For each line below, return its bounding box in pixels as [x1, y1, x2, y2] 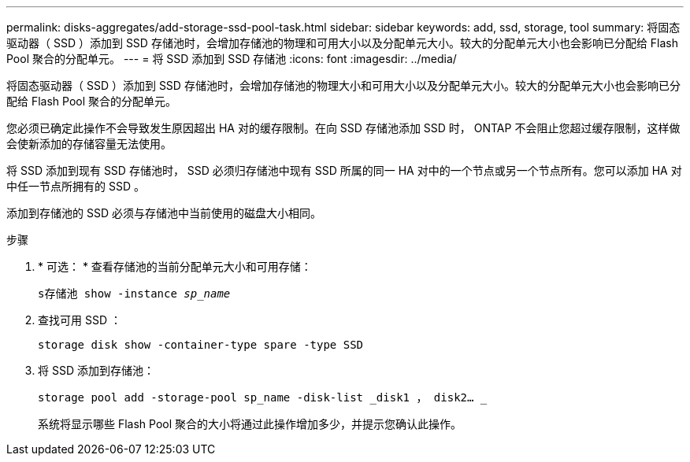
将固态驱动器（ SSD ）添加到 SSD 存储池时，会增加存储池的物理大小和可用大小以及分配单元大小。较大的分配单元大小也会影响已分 [6, 79, 681, 92]
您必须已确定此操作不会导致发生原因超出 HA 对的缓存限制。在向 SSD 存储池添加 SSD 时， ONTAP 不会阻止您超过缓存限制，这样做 [6, 121, 681, 135]
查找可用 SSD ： [38, 313, 121, 327]
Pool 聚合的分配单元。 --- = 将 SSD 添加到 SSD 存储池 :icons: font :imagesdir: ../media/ [6, 52, 457, 65]
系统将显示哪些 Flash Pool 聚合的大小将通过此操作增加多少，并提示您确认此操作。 [38, 417, 462, 431]
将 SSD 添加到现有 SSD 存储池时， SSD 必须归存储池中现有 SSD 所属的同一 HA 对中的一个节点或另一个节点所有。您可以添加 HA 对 [6, 164, 682, 177]
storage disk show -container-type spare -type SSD [38, 338, 364, 351]
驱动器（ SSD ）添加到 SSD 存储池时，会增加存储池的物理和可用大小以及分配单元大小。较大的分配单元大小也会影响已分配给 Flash [6, 36, 679, 50]
